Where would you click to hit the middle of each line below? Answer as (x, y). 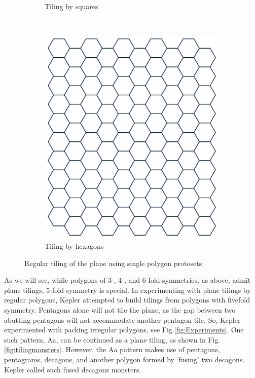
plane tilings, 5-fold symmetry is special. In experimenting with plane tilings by (128, 290)
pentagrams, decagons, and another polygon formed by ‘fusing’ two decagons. (124, 359)
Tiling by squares (71, 6)
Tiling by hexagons (74, 245)
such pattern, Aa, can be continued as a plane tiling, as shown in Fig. (112, 339)
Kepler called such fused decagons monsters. (73, 369)
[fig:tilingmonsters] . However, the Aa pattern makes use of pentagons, (112, 349)
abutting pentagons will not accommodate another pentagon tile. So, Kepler (122, 319)
